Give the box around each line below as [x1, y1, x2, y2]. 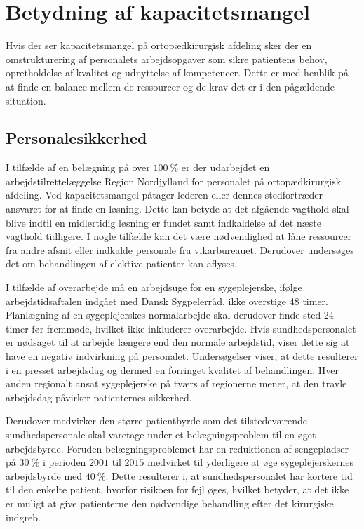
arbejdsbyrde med [6, 468, 83, 483]
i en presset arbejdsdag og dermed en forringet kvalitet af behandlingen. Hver [6, 362, 339, 377]
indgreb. [6, 509, 41, 524]
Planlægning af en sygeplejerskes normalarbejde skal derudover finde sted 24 [6, 307, 334, 322]
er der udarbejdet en [181, 160, 270, 175]
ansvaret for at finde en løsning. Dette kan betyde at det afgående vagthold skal [6, 201, 349, 216]
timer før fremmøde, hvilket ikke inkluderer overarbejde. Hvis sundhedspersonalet [6, 321, 356, 335]
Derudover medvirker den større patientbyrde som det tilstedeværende [6, 413, 308, 428]
